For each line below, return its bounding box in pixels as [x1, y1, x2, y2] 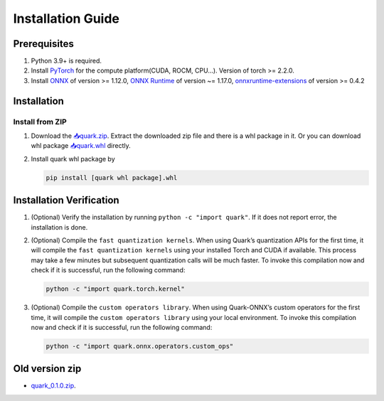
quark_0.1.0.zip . [31, 381, 76, 390]
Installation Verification [13, 194, 120, 206]
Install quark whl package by [31, 154, 115, 163]
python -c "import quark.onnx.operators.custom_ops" [46, 342, 234, 350]
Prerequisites [13, 38, 74, 50]
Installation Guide [13, 11, 120, 26]
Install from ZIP [13, 117, 67, 127]
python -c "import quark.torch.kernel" [46, 285, 185, 293]
